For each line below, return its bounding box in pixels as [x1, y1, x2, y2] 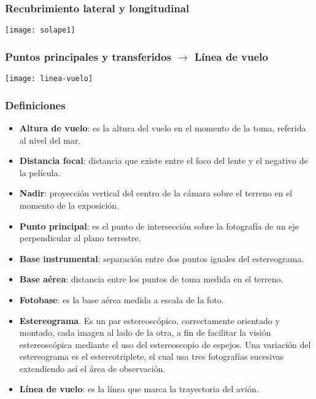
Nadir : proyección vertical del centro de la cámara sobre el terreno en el [19, 187, 293, 199]
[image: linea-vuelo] [5, 74, 93, 83]
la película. [19, 166, 61, 179]
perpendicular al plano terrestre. [19, 231, 141, 244]
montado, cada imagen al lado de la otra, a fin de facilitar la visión [19, 326, 271, 339]
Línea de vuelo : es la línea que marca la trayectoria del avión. [19, 382, 259, 395]
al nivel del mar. [19, 133, 81, 146]
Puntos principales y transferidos [5, 48, 172, 64]
